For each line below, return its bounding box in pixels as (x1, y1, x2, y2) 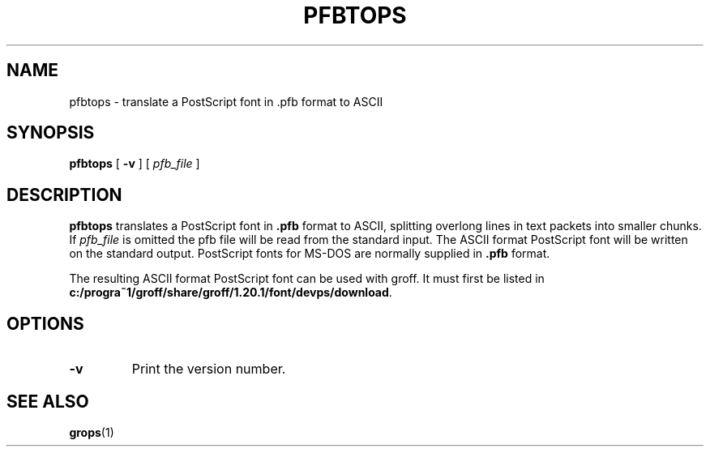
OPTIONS (6, 313, 84, 334)
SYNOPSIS (6, 122, 95, 143)
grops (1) (69, 425, 114, 439)
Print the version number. (131, 361, 286, 378)
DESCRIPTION (6, 184, 122, 205)
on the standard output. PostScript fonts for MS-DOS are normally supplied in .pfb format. (69, 246, 550, 261)
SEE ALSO (6, 391, 89, 412)
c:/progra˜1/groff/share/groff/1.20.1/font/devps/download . (69, 285, 392, 300)
